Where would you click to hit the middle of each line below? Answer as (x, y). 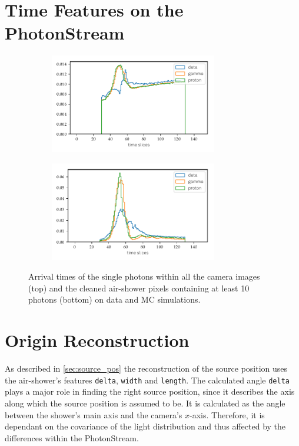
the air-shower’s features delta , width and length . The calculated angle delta (147, 380)
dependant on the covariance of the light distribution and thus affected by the (145, 426)
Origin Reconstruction (97, 340)
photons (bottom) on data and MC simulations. (114, 299)
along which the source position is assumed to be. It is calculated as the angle (145, 403)
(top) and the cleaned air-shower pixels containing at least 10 (139, 288)
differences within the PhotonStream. (72, 437)
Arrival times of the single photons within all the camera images (144, 276)
